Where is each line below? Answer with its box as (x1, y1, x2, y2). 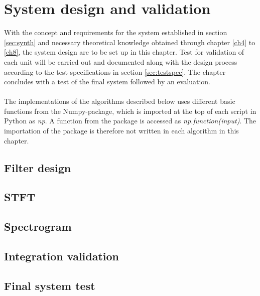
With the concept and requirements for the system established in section (4, 27, 227, 38)
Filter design (4, 160, 71, 175)
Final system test (4, 277, 95, 293)
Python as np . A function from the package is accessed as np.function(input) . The (4, 115, 256, 126)
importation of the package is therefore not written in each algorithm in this (4, 125, 239, 136)
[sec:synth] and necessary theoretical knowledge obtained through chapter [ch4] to (4, 37, 255, 47)
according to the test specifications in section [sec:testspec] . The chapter (4, 66, 226, 77)
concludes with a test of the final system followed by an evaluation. (4, 76, 210, 87)
